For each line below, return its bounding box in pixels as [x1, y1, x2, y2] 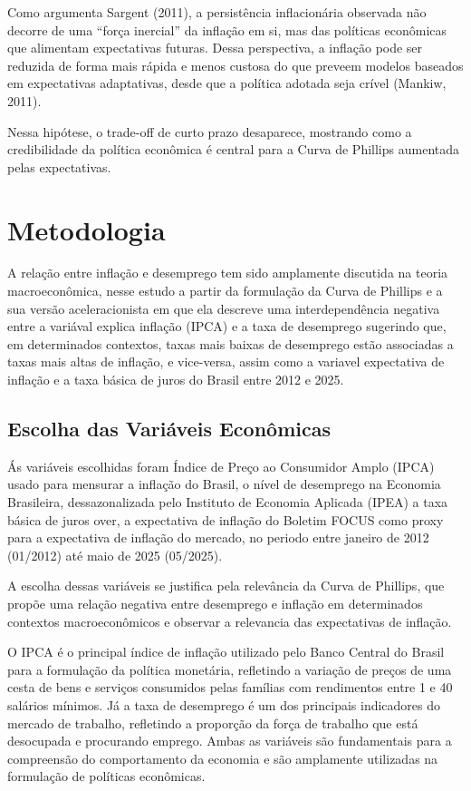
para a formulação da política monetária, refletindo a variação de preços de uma [7, 659, 452, 679]
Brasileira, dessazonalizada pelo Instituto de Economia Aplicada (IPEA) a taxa [7, 493, 448, 512]
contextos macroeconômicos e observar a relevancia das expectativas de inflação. [7, 611, 452, 630]
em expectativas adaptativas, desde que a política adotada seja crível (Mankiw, [7, 73, 447, 93]
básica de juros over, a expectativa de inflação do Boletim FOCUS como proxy [7, 510, 444, 529]
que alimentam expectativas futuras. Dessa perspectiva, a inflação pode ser [7, 38, 423, 57]
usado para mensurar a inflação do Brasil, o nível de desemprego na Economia [7, 474, 441, 493]
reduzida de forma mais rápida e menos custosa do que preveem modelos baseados [7, 55, 464, 74]
